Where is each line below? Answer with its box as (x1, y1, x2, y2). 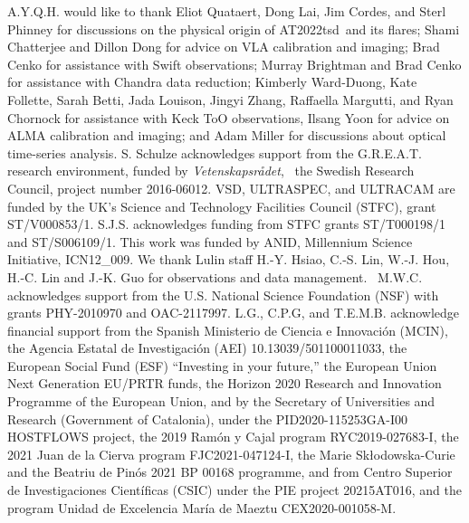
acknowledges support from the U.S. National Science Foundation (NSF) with (7, 285, 439, 304)
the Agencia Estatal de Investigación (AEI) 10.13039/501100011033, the (7, 338, 407, 357)
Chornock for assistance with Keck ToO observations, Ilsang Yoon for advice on (7, 108, 450, 127)
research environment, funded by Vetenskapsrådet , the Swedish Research (7, 161, 415, 180)
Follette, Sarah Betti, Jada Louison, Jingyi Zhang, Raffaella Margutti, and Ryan (7, 90, 454, 109)
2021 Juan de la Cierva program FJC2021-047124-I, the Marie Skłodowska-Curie (7, 444, 455, 463)
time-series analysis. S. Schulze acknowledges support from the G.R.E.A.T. (7, 143, 422, 162)
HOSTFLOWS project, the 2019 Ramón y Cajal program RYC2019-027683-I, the (7, 427, 459, 446)
